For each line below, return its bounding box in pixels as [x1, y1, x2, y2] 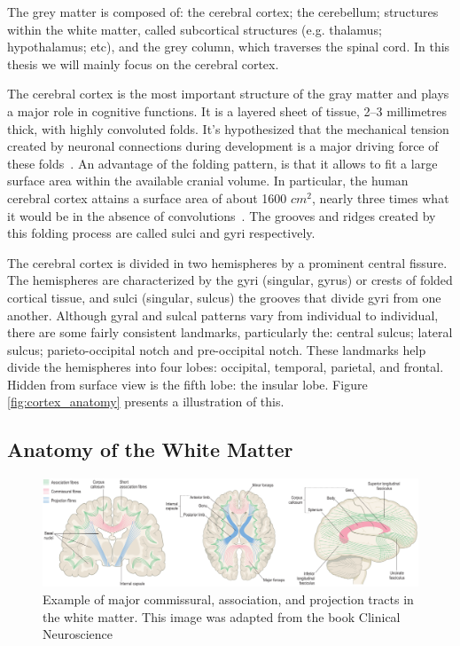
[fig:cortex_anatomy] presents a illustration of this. [7, 392, 285, 411]
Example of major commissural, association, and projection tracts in [43, 590, 414, 608]
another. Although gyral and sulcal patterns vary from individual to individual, [7, 305, 439, 324]
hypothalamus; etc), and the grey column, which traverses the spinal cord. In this [7, 37, 450, 56]
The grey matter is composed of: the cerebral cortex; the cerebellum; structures [7, 3, 439, 20]
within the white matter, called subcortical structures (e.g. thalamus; [7, 20, 382, 38]
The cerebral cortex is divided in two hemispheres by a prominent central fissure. [7, 253, 448, 272]
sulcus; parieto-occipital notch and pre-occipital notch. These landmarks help [7, 340, 426, 358]
